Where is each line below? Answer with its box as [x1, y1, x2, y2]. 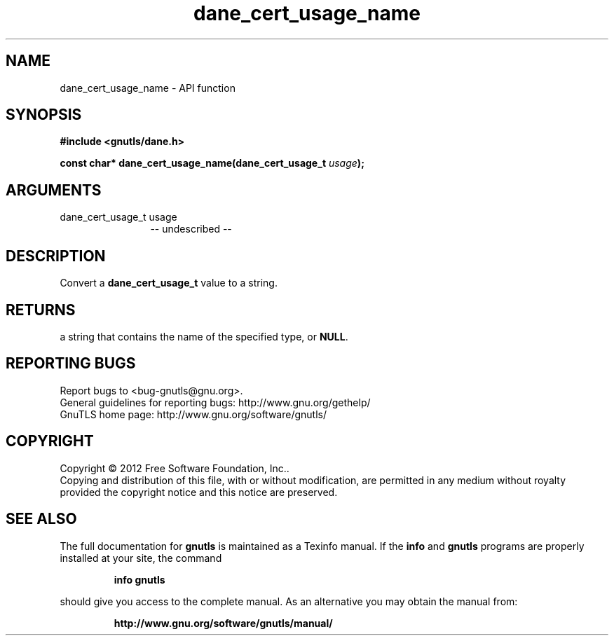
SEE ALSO [6, 510, 77, 528]
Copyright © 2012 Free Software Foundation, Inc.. [60, 462, 289, 474]
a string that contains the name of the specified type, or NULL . [60, 330, 348, 343]
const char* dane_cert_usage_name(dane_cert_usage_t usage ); [60, 157, 364, 170]
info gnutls [114, 573, 165, 586]
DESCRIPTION [6, 247, 106, 265]
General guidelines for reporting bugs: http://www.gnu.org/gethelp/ [60, 396, 371, 408]
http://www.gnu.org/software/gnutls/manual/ [114, 616, 333, 629]
